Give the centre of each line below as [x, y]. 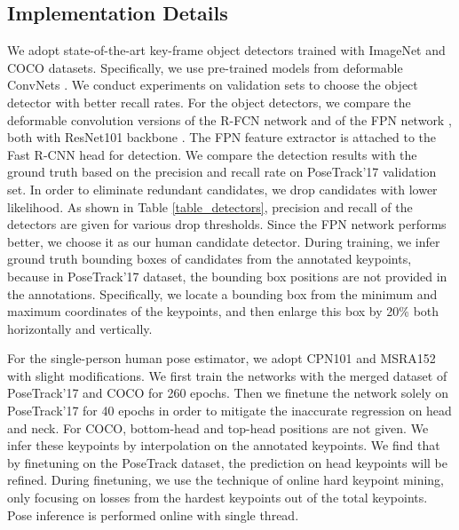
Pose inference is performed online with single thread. [153, 514]
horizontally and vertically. [80, 328]
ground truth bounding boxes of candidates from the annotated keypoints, [210, 259]
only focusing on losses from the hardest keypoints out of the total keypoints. [218, 498]
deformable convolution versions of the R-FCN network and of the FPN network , [229, 119]
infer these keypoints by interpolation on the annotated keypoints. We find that [224, 445]
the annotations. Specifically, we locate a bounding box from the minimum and [222, 293]
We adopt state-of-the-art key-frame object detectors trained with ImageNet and [226, 50]
